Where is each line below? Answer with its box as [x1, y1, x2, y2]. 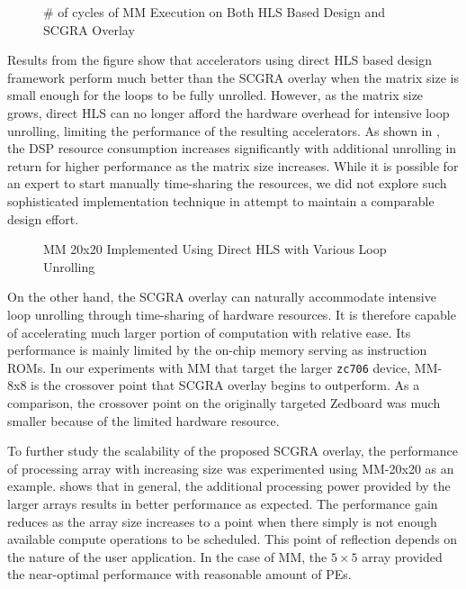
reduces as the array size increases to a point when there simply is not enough [7, 512, 437, 530]
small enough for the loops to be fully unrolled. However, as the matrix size [7, 86, 424, 104]
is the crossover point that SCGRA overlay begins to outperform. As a [31, 376, 420, 394]
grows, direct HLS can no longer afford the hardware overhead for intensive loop [7, 103, 450, 122]
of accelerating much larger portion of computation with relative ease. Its [7, 322, 411, 341]
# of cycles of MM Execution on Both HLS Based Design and [43, 3, 385, 21]
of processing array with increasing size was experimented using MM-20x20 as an [7, 458, 454, 477]
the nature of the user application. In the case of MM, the [7, 547, 327, 566]
